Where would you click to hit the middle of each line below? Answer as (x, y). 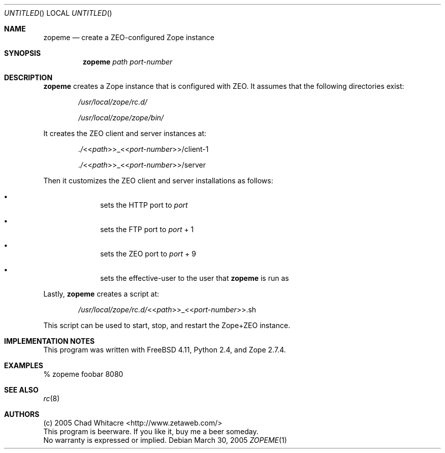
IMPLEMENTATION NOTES (50, 341)
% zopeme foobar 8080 (83, 374)
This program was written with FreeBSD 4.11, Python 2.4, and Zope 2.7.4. (165, 350)
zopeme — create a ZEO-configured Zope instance (129, 37)
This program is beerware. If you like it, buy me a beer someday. (151, 431)
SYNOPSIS (23, 53)
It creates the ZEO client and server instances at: (125, 133)
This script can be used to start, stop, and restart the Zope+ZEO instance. (167, 325)
